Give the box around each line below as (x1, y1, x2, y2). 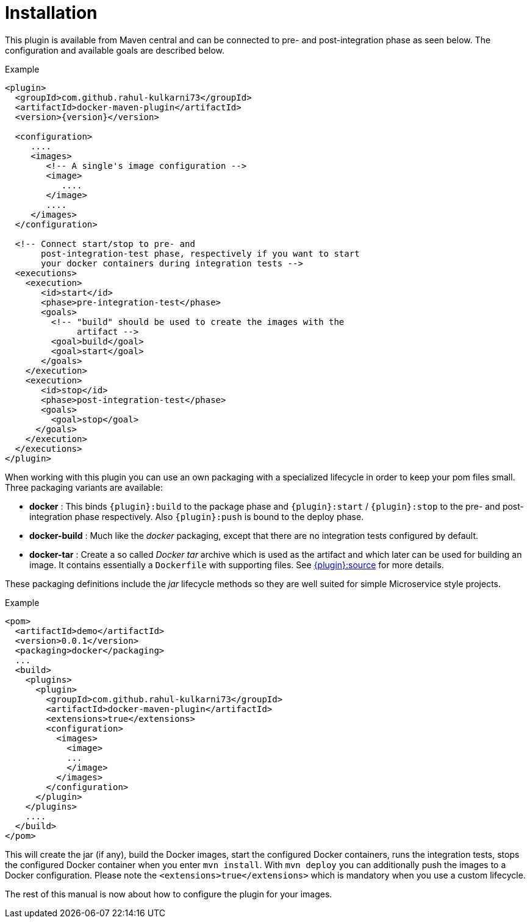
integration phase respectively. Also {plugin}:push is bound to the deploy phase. (29, 511, 364, 522)
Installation (5, 2, 98, 23)
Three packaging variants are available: (5, 482, 163, 493)
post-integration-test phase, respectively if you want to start (41, 248, 360, 258)
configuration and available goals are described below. (5, 45, 225, 55)
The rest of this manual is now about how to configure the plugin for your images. (5, 888, 332, 899)
